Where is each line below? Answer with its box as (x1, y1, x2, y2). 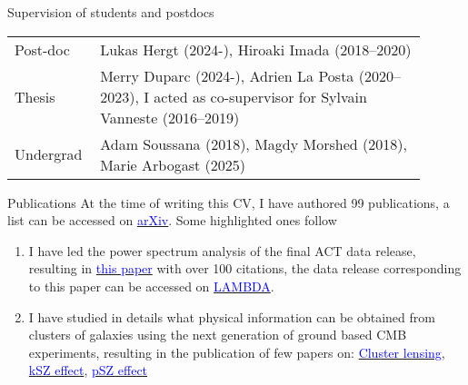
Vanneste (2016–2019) (100, 106, 240, 128)
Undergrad (15, 143, 83, 165)
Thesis (15, 85, 55, 107)
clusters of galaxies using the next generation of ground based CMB (28, 325, 407, 344)
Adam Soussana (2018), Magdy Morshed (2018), (100, 133, 407, 154)
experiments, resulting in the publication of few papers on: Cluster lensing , (28, 342, 445, 361)
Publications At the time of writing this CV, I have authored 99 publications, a (7, 192, 450, 212)
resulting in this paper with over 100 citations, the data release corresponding (28, 259, 462, 278)
